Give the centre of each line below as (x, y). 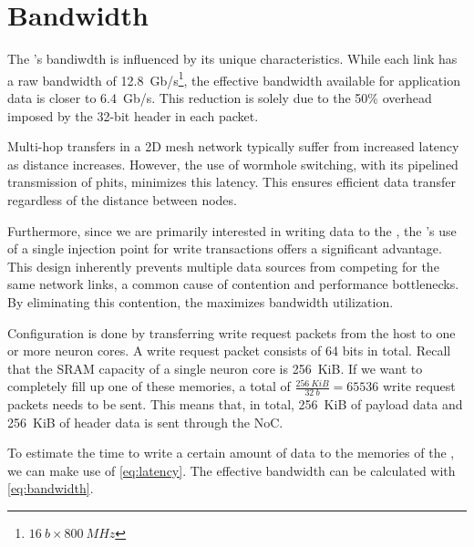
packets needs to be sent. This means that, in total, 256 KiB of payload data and (235, 404)
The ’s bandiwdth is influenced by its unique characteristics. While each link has (232, 59)
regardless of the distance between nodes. (122, 199)
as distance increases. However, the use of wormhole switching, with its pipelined (233, 164)
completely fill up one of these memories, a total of (149, 386)
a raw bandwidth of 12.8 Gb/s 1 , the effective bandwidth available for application (234, 78)
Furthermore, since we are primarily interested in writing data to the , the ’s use (232, 230)
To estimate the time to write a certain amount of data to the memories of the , (231, 453)
